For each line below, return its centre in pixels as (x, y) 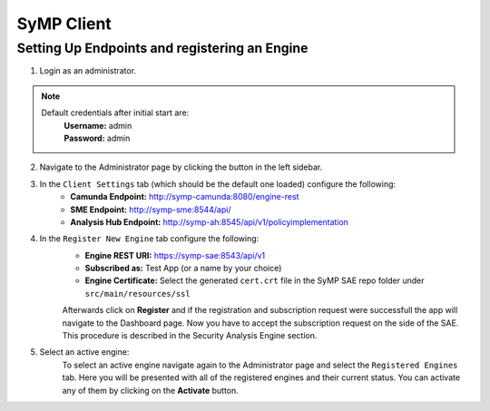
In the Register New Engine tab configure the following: (149, 239)
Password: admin (97, 138)
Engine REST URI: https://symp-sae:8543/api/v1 (175, 255)
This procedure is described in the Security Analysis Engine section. (190, 336)
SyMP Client (64, 24)
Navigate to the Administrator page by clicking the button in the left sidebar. (181, 167)
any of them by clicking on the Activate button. (151, 390)
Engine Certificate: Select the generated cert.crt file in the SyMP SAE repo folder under (255, 280)
